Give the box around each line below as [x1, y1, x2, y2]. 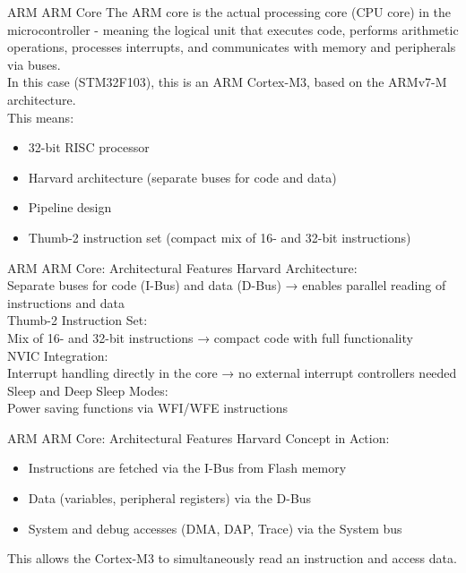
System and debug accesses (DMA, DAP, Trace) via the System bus [28, 518, 402, 537]
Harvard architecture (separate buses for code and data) [28, 167, 337, 186]
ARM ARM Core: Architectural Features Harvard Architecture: [7, 258, 358, 277]
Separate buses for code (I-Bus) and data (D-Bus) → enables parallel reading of [7, 276, 446, 295]
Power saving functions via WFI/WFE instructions [7, 398, 289, 417]
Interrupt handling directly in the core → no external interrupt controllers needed [7, 363, 457, 382]
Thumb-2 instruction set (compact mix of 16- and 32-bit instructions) [28, 227, 411, 246]
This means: [7, 107, 74, 126]
